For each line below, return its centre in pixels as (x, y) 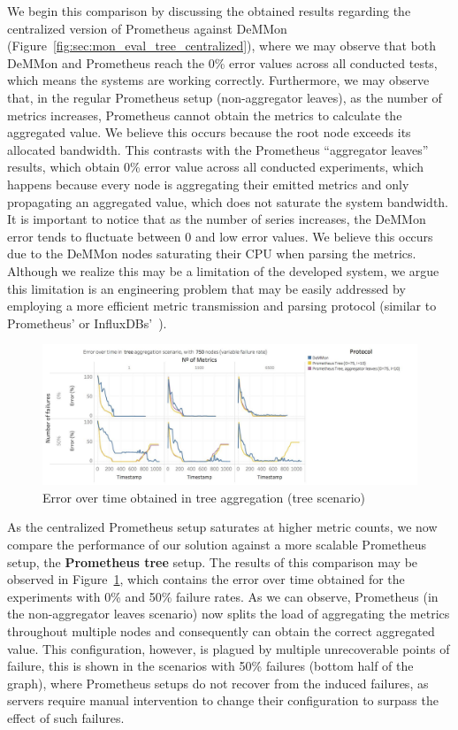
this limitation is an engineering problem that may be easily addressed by (206, 288)
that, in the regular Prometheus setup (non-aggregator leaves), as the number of (225, 97)
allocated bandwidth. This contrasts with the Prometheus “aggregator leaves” (218, 149)
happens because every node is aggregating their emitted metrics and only (208, 184)
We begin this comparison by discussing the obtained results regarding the (209, 11)
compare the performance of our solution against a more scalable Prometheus (217, 545)
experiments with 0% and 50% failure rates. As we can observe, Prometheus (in (223, 596)
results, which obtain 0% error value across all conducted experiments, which (216, 167)
